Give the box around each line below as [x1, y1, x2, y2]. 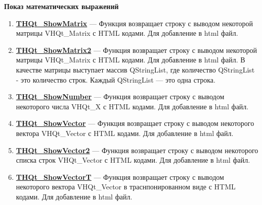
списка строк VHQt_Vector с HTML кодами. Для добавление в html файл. [16, 155, 250, 165]
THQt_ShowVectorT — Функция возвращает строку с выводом [16, 171, 224, 182]
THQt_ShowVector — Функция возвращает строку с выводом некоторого [16, 118, 254, 128]
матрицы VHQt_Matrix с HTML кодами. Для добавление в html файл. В [16, 54, 245, 65]
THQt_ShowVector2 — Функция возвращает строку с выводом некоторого [16, 145, 258, 155]
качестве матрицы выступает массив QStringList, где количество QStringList [16, 64, 255, 75]
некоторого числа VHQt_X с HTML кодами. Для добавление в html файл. [16, 101, 249, 111]
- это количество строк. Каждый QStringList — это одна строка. [16, 74, 215, 85]
